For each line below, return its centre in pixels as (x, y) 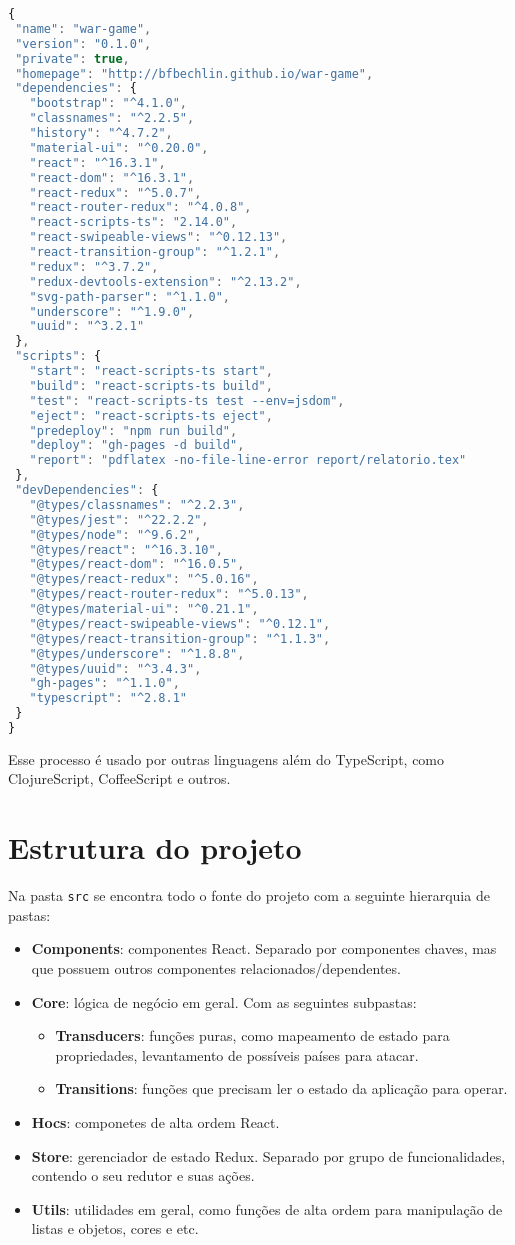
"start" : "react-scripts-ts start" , (151, 371)
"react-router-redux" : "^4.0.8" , (140, 207)
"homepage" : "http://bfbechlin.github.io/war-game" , (194, 73)
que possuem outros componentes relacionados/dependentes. (216, 968)
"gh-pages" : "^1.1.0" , (104, 683)
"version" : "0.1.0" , (83, 43)
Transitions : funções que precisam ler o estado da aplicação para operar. (281, 1088)
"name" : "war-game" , (83, 28)
